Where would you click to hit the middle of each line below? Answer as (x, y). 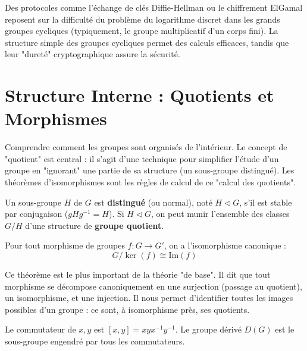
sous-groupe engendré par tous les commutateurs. (95, 341)
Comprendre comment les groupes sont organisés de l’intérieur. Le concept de (146, 147)
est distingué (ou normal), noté (153, 202)
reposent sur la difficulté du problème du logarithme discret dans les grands (142, 19)
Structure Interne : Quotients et (140, 95)
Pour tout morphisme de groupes (65, 245)
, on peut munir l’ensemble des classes (220, 214)
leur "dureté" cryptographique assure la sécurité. (93, 54)
